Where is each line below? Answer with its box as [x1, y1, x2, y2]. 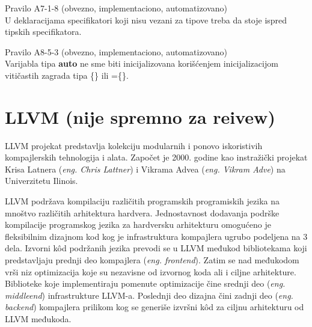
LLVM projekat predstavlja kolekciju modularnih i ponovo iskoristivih [5, 139, 263, 151]
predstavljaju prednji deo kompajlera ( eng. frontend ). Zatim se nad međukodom [5, 254, 299, 266]
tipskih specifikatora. [5, 25, 82, 38]
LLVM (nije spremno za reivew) [5, 104, 275, 129]
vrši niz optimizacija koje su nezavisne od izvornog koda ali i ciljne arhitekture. [5, 265, 296, 278]
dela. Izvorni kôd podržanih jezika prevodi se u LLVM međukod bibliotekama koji [5, 242, 307, 254]
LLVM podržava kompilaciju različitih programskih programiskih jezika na [5, 195, 280, 207]
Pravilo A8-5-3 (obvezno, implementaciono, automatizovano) [5, 45, 228, 58]
